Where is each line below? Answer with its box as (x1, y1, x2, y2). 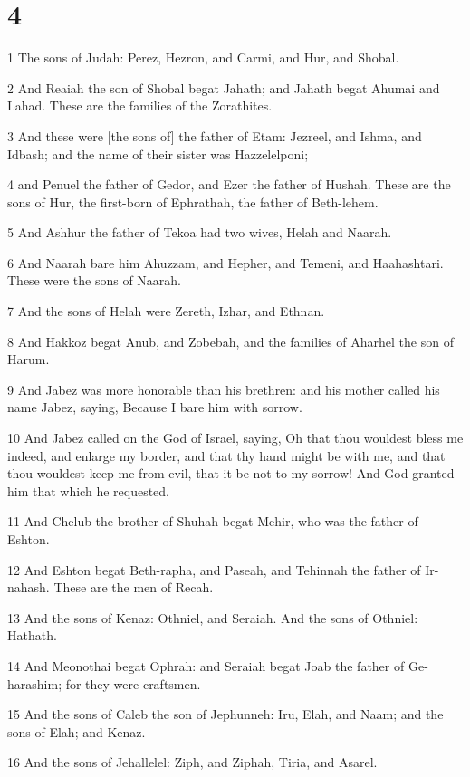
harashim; (7, 674, 62, 693)
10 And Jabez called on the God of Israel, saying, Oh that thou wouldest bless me (7, 428, 464, 447)
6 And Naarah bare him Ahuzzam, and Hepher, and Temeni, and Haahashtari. (7, 253, 444, 272)
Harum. (7, 350, 50, 369)
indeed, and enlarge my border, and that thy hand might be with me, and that (7, 446, 446, 465)
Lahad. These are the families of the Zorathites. (7, 96, 273, 115)
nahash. (7, 578, 50, 597)
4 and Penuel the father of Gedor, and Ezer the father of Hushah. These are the (7, 175, 451, 194)
